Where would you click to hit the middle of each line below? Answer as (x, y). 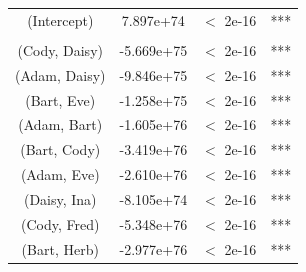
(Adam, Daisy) (60, 74)
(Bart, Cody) (60, 149)
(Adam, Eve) (60, 174)
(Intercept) (60, 19)
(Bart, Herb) (60, 248)
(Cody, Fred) (60, 223)
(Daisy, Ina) (60, 198)
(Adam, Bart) (60, 124)
